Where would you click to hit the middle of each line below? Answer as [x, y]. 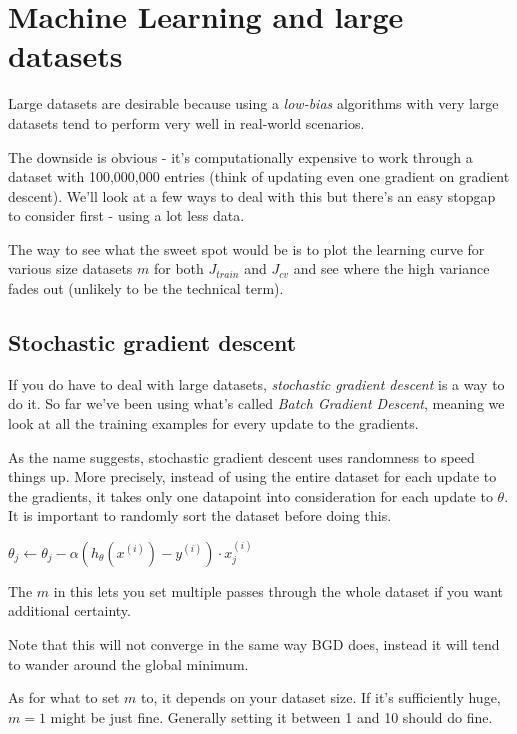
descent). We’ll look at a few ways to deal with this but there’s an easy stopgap [252, 195]
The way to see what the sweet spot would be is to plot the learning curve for [246, 248]
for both [179, 268]
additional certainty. [69, 610]
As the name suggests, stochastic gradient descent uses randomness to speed [241, 456]
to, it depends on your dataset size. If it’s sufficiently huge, [321, 697]
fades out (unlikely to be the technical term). [146, 288]
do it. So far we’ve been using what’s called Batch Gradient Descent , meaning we [256, 403]
